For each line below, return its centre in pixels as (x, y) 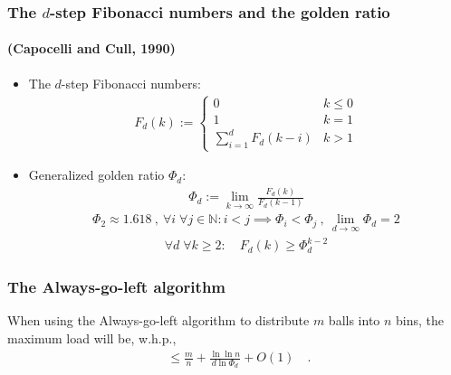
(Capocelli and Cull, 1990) (91, 48)
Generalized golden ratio (96, 175)
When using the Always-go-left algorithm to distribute (158, 320)
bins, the (420, 320)
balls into (354, 320)
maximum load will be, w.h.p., (92, 337)
